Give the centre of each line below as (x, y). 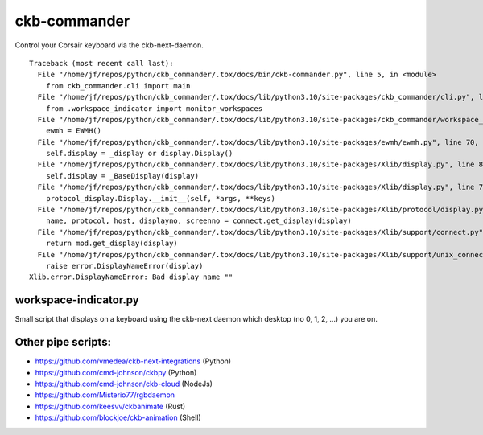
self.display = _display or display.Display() (139, 154)
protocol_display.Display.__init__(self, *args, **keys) (160, 198)
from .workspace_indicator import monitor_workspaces (154, 108)
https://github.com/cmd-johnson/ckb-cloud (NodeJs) (124, 384)
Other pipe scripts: (63, 342)
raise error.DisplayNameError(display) (124, 266)
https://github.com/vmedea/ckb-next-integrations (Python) (133, 361)
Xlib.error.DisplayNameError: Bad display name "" (131, 277)
